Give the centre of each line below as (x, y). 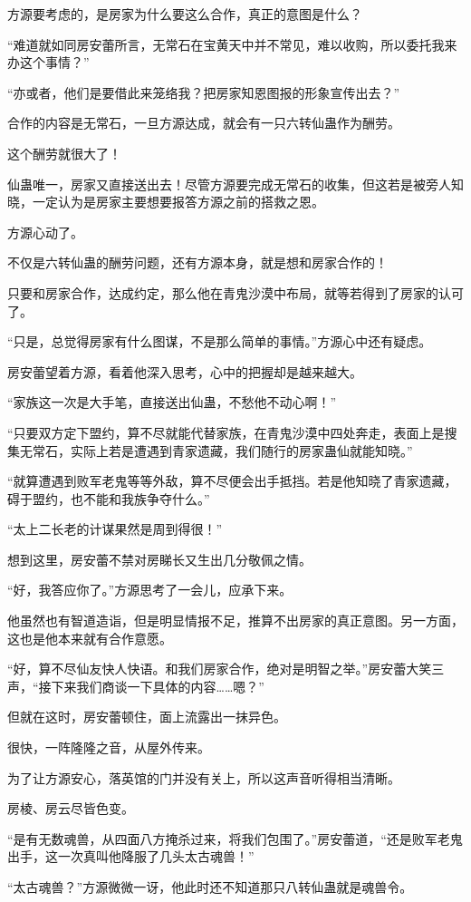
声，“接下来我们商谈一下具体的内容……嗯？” (136, 686)
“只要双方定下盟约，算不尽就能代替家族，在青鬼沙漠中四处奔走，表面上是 (226, 432)
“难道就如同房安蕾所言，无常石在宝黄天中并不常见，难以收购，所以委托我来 (232, 44)
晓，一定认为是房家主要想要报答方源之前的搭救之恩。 (166, 202)
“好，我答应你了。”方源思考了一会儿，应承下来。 (150, 590)
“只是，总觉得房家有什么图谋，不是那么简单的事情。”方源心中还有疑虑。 (220, 341)
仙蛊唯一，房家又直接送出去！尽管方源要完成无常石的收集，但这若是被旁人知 (235, 184)
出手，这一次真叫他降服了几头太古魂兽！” (131, 856)
